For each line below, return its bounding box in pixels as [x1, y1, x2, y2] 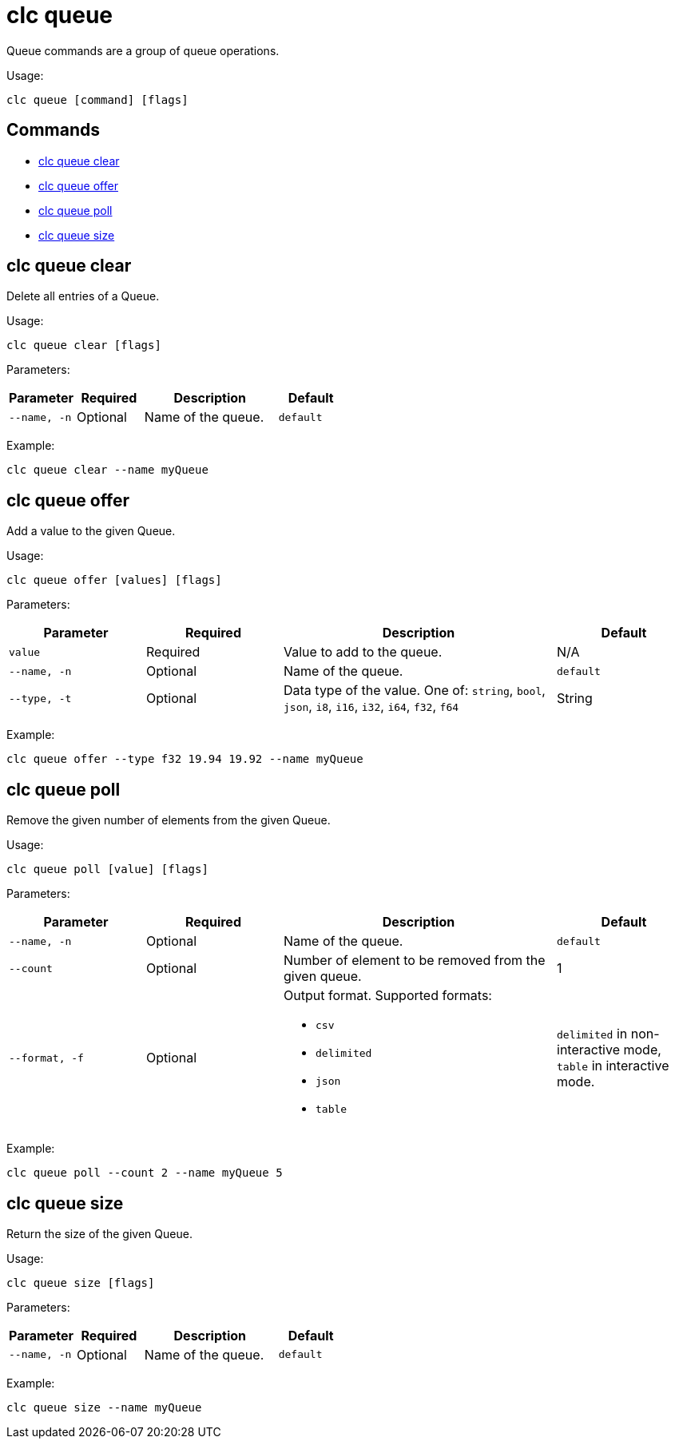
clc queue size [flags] [6, 1276, 155, 1289]
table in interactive [557, 1058, 669, 1074]
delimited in [557, 1026, 628, 1042]
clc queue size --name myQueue [6, 1400, 202, 1414]
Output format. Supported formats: [284, 987, 492, 1004]
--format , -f [9, 1051, 84, 1064]
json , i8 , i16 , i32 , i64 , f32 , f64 [284, 698, 459, 715]
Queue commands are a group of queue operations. [6, 43, 280, 58]
